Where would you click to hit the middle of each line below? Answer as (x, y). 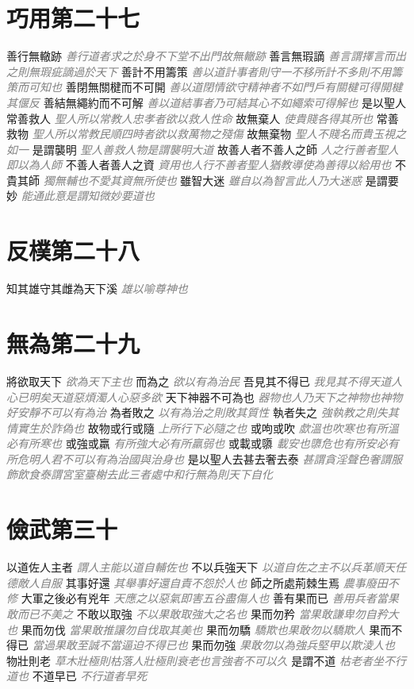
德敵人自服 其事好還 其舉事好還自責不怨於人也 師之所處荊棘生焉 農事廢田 (197, 582)
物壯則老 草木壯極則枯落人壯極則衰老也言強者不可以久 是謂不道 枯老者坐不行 (206, 660)
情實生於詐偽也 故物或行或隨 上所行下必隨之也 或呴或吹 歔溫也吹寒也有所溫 (203, 427)
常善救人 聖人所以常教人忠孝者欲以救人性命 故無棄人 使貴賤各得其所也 (190, 118)
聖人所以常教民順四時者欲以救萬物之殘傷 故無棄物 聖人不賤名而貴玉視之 (219, 134)
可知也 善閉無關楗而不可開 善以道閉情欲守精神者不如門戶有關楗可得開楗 (215, 87)
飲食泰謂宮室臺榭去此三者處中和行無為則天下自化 (145, 474)
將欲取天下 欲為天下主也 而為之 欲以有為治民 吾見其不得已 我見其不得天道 (199, 381)
